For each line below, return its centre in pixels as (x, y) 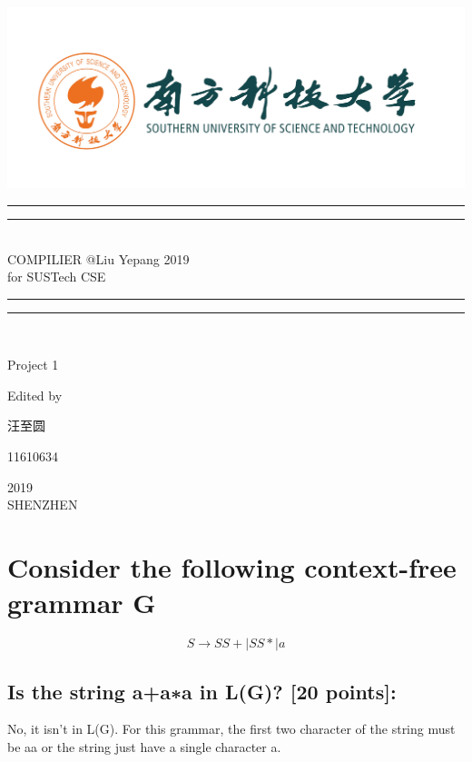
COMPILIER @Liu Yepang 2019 (98, 258)
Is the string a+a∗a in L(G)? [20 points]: (202, 691)
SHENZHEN (43, 505)
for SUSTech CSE (57, 277)
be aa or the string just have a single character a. (144, 746)
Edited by (35, 395)
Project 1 (33, 365)
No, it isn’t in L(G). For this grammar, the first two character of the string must (231, 729)
